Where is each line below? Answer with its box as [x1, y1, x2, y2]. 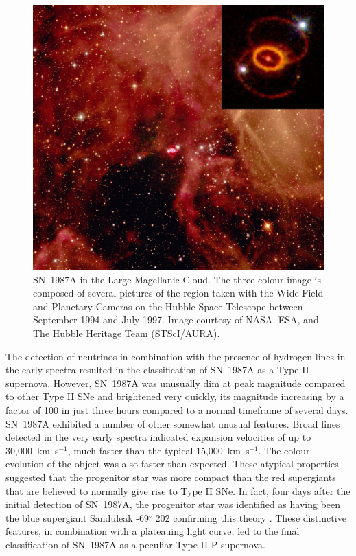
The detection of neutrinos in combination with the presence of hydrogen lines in [5, 349, 346, 363]
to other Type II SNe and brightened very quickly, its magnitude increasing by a [5, 389, 344, 404]
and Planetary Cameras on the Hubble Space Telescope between [33, 299, 303, 313]
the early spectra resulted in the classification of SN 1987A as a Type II [5, 362, 309, 377]
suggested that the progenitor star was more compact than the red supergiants [5, 470, 336, 484]
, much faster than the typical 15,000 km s [67, 443, 250, 457]
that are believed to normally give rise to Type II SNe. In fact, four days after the [5, 483, 351, 498]
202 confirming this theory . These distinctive [155, 510, 346, 524]
